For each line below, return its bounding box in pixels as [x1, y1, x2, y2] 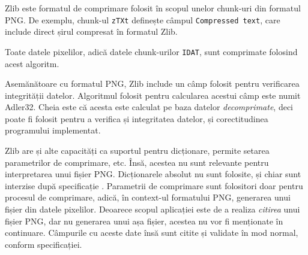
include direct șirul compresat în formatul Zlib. [5, 25, 178, 38]
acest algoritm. [5, 57, 59, 69]
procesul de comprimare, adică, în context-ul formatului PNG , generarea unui [5, 191, 291, 204]
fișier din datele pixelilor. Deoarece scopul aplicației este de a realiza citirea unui [5, 203, 300, 215]
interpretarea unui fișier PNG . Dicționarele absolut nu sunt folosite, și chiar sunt [5, 168, 301, 180]
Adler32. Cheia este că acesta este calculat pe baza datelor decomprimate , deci [5, 101, 294, 113]
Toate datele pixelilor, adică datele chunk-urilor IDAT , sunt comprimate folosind [5, 45, 298, 57]
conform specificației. [5, 238, 82, 250]
